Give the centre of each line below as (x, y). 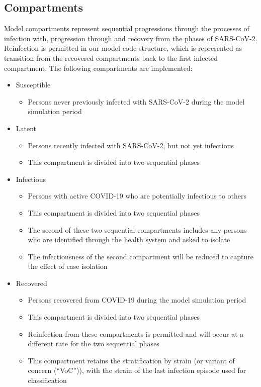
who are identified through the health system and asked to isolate (129, 239)
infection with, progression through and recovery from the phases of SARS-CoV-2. (131, 38)
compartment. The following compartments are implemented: (98, 68)
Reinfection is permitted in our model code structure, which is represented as (123, 48)
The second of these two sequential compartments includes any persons (137, 229)
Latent (26, 128)
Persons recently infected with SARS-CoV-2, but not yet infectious (131, 145)
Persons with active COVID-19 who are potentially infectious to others (137, 196)
